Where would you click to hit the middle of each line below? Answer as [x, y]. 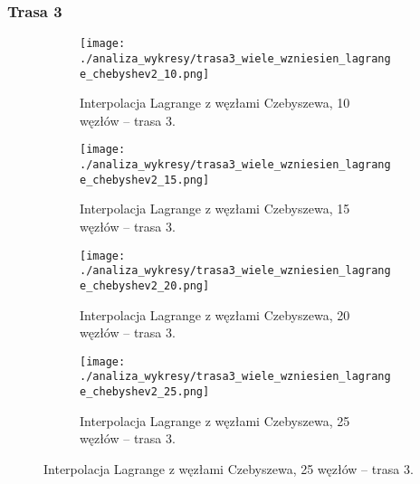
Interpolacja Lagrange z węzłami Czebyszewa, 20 [215, 314]
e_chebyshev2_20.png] [145, 285]
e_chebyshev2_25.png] [145, 392]
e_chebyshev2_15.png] [145, 180]
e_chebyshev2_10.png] [145, 74]
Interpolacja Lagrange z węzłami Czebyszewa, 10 [215, 103]
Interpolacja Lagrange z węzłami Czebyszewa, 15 [215, 209]
